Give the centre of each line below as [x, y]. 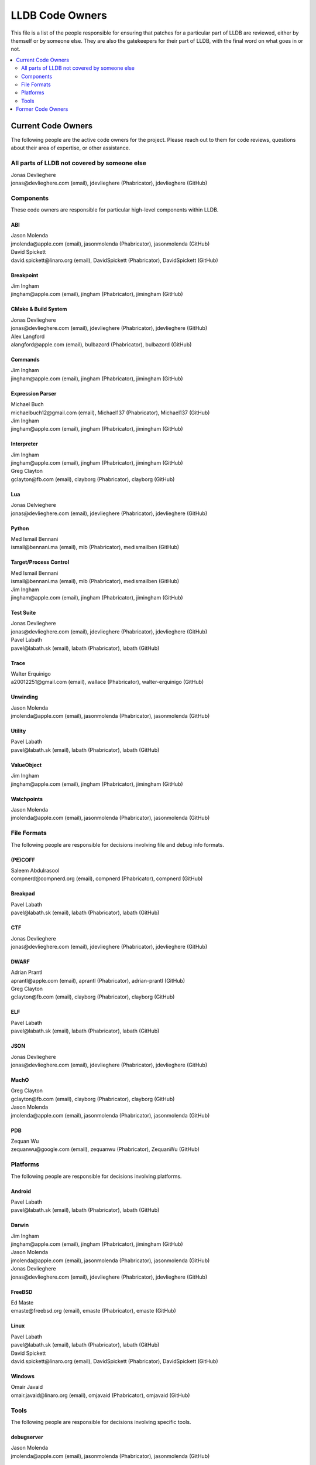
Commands [25, 359]
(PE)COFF [23, 860]
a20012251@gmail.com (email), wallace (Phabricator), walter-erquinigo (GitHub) [107, 682]
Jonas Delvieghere [34, 505]
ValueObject [26, 765]
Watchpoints [27, 799]
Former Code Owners [42, 109]
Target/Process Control [40, 562]
